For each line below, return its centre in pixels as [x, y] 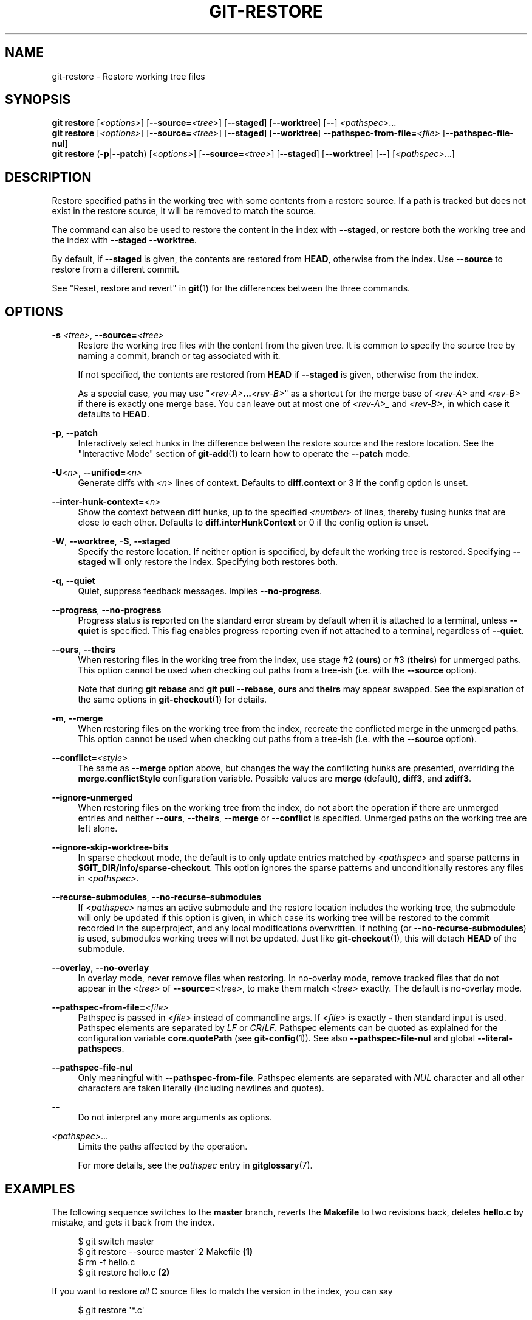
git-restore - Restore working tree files [128, 76]
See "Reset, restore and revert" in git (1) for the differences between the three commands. [231, 288]
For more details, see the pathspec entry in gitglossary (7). [195, 1165]
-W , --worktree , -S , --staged [111, 541]
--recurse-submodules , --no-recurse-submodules [157, 897]
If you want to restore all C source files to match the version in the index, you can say [222, 1291]
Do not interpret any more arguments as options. [175, 1117]
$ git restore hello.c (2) [124, 1272]
